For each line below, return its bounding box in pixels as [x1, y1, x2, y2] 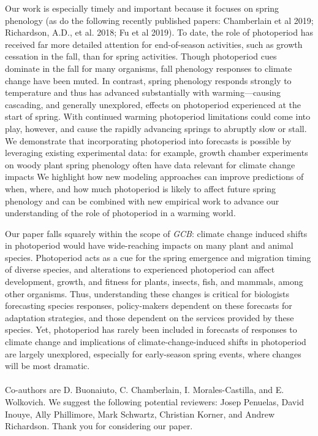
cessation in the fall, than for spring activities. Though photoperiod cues [5, 50, 277, 63]
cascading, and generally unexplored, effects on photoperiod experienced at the [5, 98, 301, 111]
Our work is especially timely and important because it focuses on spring [5, 2, 279, 14]
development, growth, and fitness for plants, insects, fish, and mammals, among [5, 275, 303, 288]
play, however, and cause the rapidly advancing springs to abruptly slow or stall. [5, 122, 307, 134]
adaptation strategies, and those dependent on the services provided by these [5, 311, 294, 324]
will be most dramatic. [5, 359, 90, 372]
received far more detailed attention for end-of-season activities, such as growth [5, 37, 303, 50]
